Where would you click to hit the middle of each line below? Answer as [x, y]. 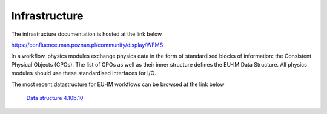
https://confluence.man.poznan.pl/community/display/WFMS [87, 45]
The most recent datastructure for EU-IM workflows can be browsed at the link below [118, 84]
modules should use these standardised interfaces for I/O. [84, 73]
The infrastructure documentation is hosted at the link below [87, 34]
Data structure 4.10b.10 [55, 98]
